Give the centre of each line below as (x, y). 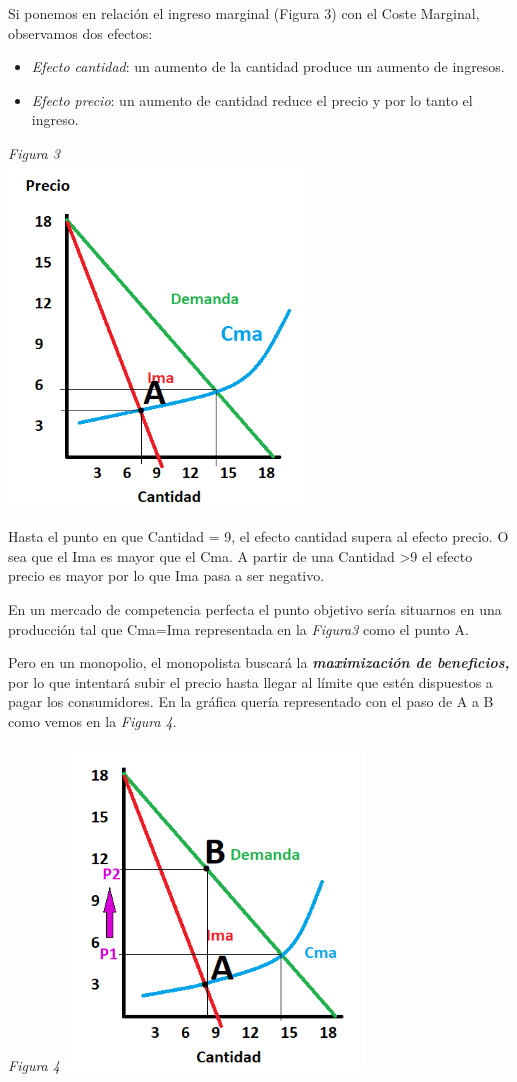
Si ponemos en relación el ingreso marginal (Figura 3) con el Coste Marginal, (244, 13)
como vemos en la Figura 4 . (92, 720)
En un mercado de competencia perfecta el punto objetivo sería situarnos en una (255, 609)
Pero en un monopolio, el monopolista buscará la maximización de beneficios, (259, 662)
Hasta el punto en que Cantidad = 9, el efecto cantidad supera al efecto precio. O (258, 536)
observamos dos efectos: (80, 32)
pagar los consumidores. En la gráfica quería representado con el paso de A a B (251, 701)
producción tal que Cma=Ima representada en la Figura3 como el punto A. (238, 628)
